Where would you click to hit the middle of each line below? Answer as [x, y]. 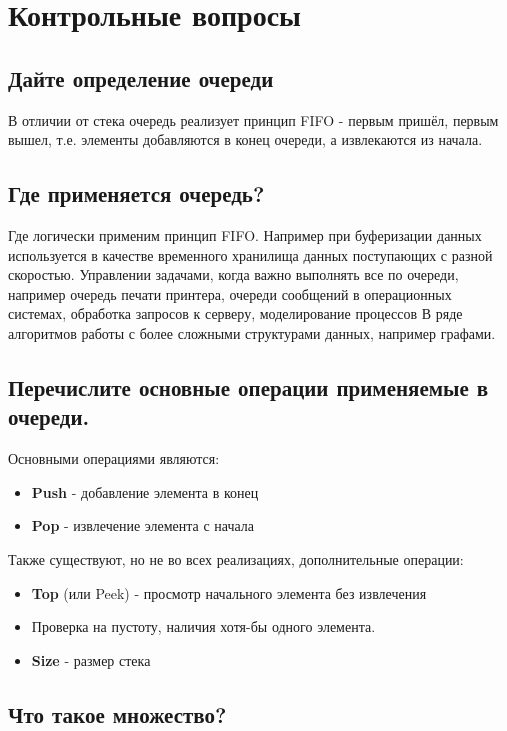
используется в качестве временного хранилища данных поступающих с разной [250, 254]
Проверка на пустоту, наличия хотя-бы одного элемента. [203, 626]
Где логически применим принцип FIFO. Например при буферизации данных [245, 234]
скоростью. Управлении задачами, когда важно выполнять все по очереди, [233, 274]
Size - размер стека [91, 659]
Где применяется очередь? [136, 193]
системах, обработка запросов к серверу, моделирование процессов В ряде [235, 313]
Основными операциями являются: [114, 458]
